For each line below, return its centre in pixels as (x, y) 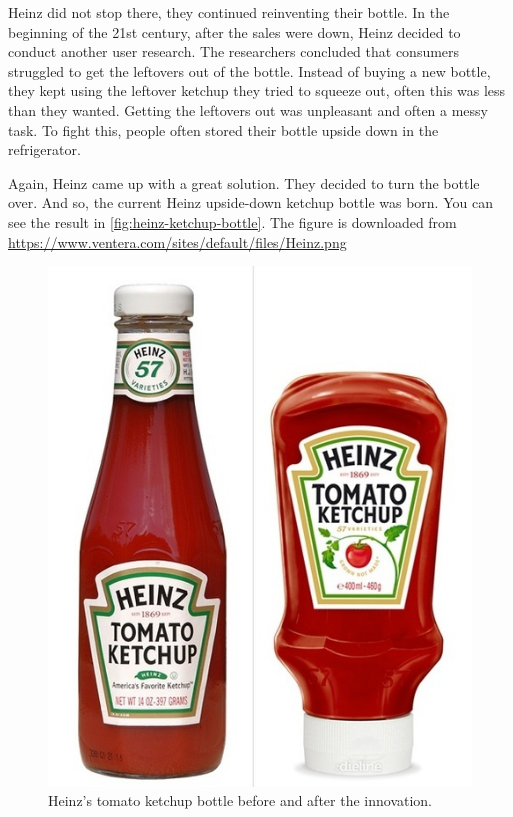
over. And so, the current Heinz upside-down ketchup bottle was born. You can (250, 202)
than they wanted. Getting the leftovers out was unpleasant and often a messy (248, 109)
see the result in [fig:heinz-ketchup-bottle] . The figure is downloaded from (232, 221)
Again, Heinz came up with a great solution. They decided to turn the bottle (244, 182)
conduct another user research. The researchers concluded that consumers (234, 51)
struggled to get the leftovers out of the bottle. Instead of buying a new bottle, (249, 70)
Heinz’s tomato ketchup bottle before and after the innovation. (240, 800)
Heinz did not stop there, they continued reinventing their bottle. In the (229, 12)
